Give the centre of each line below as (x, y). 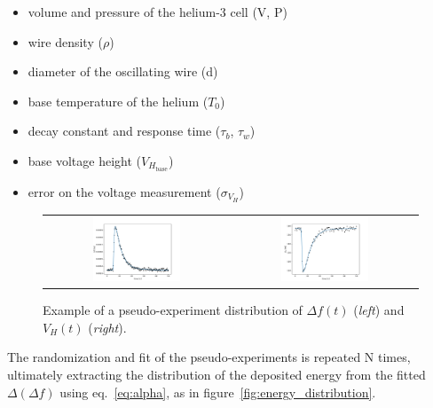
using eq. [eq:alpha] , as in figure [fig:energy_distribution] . (218, 392)
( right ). (107, 327)
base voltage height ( (85, 160)
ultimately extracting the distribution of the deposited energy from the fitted (216, 375)
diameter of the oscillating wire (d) (123, 71)
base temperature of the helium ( (118, 101)
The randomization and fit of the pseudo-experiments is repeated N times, (209, 357)
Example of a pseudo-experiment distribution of (173, 310)
